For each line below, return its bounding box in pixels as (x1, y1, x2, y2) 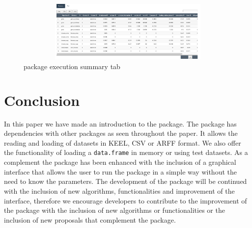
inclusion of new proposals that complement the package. (4, 214, 176, 225)
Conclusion (4, 90, 80, 110)
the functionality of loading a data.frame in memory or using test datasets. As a (4, 147, 248, 157)
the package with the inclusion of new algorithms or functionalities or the (4, 205, 225, 215)
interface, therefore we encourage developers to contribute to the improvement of (4, 195, 247, 205)
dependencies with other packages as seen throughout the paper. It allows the (4, 128, 238, 138)
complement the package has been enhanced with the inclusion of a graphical (4, 157, 236, 167)
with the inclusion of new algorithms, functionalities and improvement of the (4, 185, 235, 196)
